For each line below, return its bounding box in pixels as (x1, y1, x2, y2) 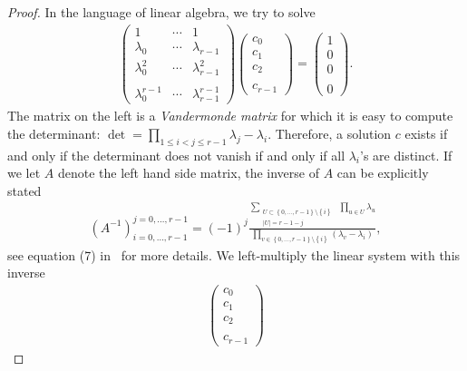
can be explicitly (336, 163, 429, 182)
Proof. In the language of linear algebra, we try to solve (7, 3, 316, 21)
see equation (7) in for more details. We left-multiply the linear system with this (7, 245, 461, 264)
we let (7, 163, 41, 182)
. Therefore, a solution (268, 123, 392, 142)
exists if (404, 123, 448, 142)
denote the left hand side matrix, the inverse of (57, 163, 319, 182)
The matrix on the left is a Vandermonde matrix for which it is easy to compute (7, 106, 453, 125)
